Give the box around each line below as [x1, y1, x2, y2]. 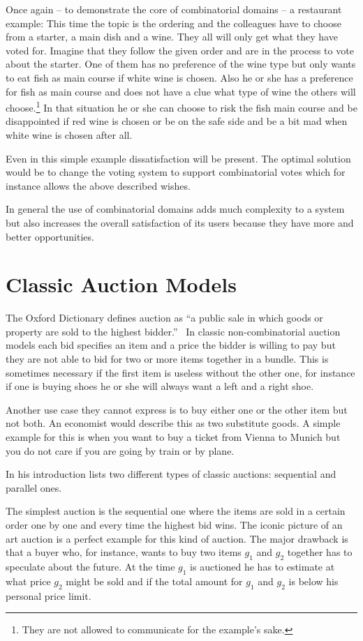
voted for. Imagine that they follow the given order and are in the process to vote [6, 43, 354, 57]
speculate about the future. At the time [6, 559, 175, 573]
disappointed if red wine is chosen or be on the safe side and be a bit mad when [6, 114, 348, 128]
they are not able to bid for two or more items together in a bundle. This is [6, 352, 329, 366]
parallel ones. [6, 480, 62, 495]
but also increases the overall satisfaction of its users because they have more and [6, 215, 354, 229]
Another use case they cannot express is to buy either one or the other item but [6, 402, 348, 416]
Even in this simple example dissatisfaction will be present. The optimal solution [6, 151, 351, 165]
